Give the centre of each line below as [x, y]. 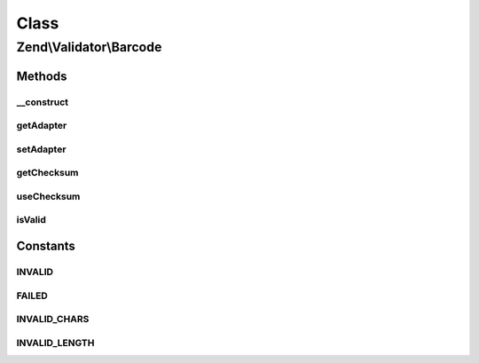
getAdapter [42, 126]
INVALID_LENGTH [55, 343]
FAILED [32, 296]
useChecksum [48, 196]
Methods [42, 76]
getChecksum [47, 173]
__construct [43, 102]
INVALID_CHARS [53, 320]
